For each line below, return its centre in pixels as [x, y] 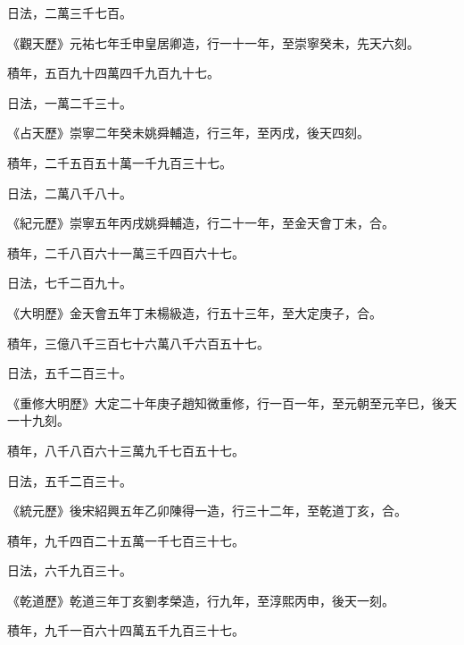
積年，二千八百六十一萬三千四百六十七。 [126, 252]
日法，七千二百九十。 [70, 283]
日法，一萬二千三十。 [70, 102]
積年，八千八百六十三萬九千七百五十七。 [126, 450]
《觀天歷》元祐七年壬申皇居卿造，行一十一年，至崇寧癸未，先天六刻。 [213, 42]
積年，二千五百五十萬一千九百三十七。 [120, 162]
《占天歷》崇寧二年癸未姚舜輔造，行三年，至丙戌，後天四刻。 [188, 133]
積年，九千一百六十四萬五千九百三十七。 [126, 630]
